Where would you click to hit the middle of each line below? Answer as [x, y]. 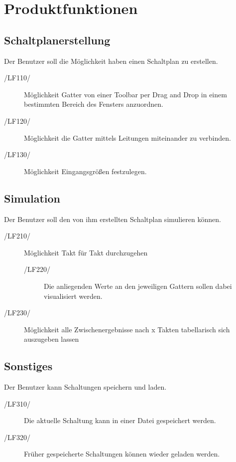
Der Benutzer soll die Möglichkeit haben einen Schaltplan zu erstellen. [111, 61]
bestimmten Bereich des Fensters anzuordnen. [94, 104]
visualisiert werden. [73, 296]
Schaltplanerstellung [57, 40]
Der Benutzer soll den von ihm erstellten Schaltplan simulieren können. [113, 219]
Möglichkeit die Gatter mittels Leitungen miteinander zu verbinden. [127, 137]
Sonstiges [28, 366]
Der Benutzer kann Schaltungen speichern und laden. [85, 387]
